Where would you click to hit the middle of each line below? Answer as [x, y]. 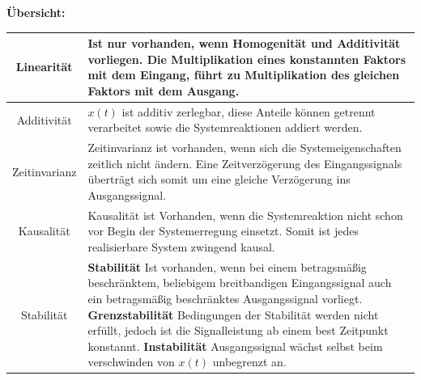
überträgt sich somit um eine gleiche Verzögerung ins [219, 179]
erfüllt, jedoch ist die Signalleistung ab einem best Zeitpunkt [238, 330]
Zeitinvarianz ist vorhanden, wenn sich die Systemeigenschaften [245, 148]
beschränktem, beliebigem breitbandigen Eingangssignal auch [240, 283]
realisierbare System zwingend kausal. [181, 246]
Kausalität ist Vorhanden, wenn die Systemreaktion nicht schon [245, 215]
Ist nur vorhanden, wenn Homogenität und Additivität [244, 43]
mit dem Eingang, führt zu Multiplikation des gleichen [244, 75]
